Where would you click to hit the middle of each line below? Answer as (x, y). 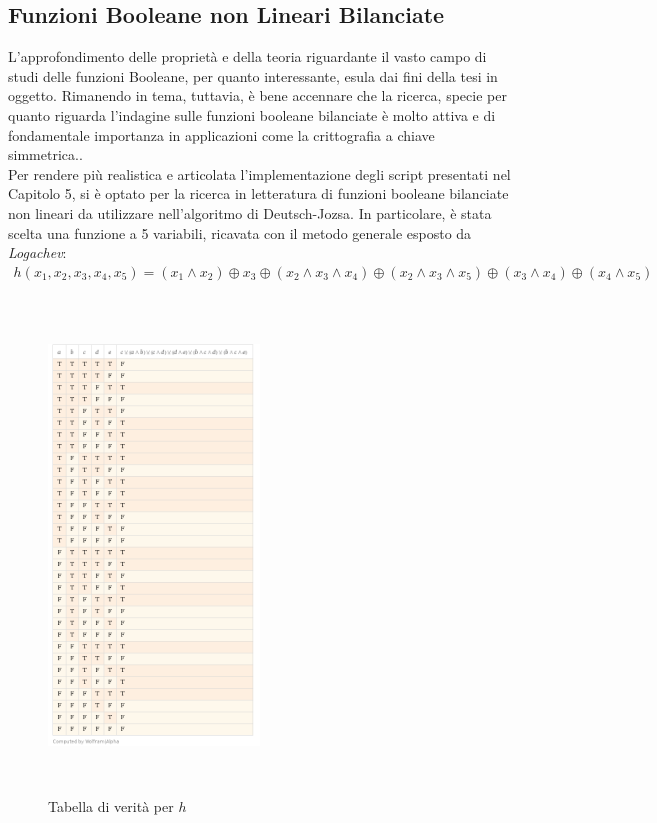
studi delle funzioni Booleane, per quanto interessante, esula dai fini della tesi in (253, 75)
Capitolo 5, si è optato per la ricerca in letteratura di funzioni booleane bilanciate (258, 193)
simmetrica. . (45, 154)
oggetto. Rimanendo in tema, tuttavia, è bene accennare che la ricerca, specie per (257, 95)
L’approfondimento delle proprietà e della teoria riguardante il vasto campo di (247, 56)
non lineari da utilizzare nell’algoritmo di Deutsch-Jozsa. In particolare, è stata (250, 212)
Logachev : (37, 252)
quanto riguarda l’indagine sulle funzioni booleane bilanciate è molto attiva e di (252, 114)
